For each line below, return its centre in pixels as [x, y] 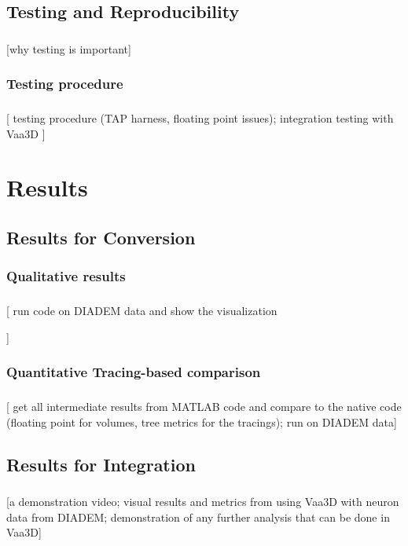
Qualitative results [66, 276]
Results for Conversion [101, 238]
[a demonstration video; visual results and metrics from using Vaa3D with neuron [203, 502]
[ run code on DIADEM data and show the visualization [142, 311]
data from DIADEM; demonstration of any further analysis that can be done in [198, 517]
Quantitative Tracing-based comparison [134, 372]
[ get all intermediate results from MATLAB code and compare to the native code [204, 407]
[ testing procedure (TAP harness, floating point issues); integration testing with [200, 118]
